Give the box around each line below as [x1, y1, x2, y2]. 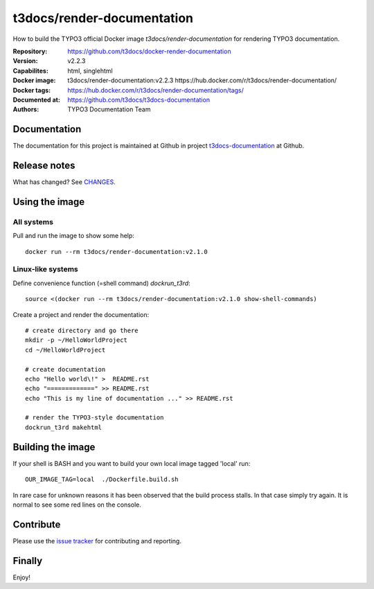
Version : [12, 57, 38, 65]
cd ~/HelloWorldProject [25, 346, 106, 354]
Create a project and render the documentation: [12, 310, 149, 318]
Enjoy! [12, 573, 31, 581]
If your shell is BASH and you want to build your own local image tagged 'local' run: [12, 459, 251, 467]
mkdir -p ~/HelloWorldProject [25, 336, 128, 344]
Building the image [12, 441, 96, 453]
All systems [12, 217, 53, 226]
